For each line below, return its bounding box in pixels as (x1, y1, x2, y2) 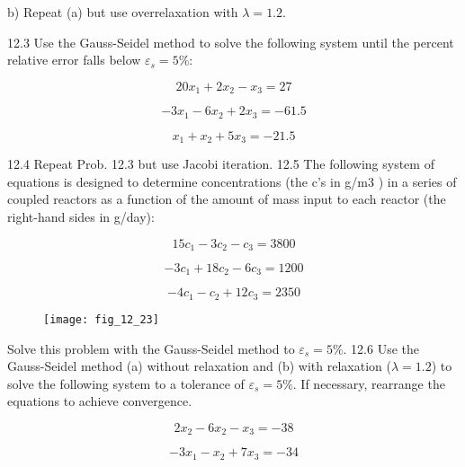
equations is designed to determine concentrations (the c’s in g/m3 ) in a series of (7, 172, 457, 190)
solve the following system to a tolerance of (7, 374, 245, 392)
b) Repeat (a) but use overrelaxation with (7, 3, 238, 21)
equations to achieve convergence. (7, 392, 192, 410)
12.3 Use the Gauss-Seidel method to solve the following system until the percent (7, 32, 454, 51)
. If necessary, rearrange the (292, 374, 445, 392)
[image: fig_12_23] (43, 313, 159, 326)
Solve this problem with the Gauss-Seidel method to (7, 339, 295, 357)
